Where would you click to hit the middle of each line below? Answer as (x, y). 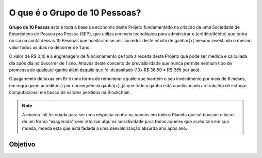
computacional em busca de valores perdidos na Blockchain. (70, 93)
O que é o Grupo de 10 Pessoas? (75, 13)
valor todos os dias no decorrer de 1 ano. (50, 47)
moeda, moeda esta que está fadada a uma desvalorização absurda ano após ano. (105, 128)
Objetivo (22, 145)
